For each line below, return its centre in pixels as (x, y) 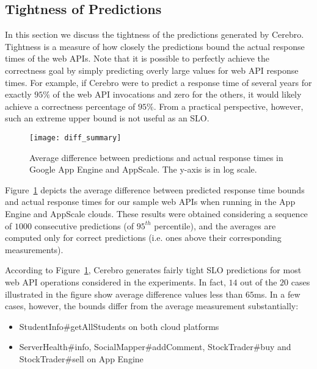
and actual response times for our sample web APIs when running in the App (150, 202)
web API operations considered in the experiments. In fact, (115, 281)
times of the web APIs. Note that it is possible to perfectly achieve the (137, 58)
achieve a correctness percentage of (70, 106)
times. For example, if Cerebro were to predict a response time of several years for (158, 82)
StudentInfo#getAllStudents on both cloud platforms (119, 326)
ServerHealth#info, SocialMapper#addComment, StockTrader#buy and (155, 347)
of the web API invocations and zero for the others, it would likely (177, 94)
